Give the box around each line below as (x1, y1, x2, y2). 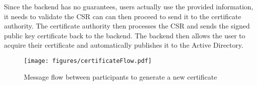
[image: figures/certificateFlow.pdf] (24, 57, 152, 64)
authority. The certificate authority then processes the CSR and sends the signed (4, 21, 250, 31)
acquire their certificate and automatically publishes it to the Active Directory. (4, 40, 244, 50)
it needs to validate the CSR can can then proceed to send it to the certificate (4, 11, 241, 21)
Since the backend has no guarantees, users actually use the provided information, (4, 1, 254, 11)
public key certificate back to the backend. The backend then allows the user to (4, 30, 246, 40)
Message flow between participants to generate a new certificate (24, 71, 217, 82)
